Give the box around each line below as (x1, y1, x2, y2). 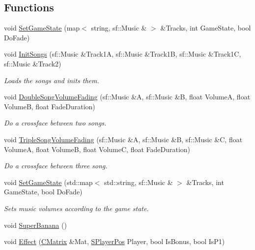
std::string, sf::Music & (104, 177, 173, 187)
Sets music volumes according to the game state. (4, 203, 149, 213)
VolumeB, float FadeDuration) (4, 101, 95, 111)
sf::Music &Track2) (4, 58, 61, 68)
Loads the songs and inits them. (4, 75, 99, 85)
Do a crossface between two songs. (4, 118, 107, 128)
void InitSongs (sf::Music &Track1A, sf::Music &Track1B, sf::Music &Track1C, (4, 49, 241, 59)
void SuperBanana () (4, 219, 67, 230)
